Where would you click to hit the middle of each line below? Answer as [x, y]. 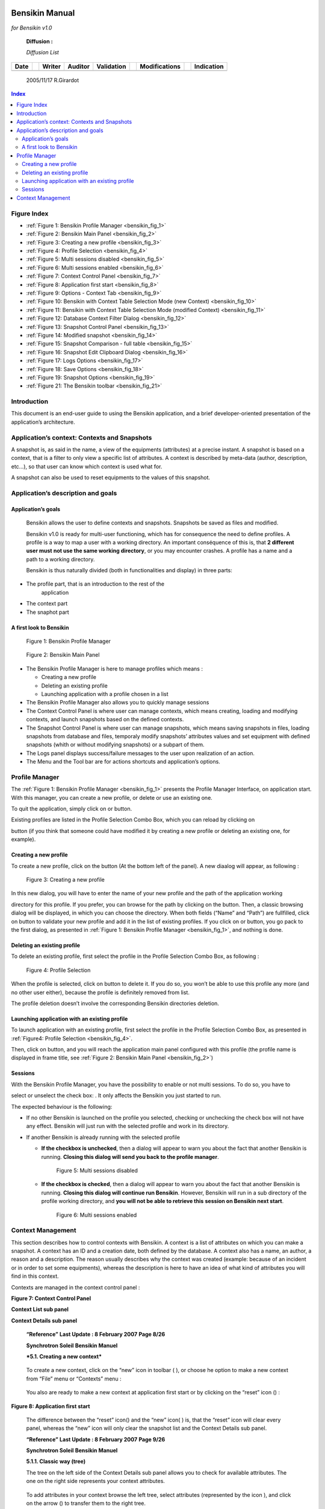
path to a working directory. [60, 559]
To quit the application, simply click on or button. [72, 809]
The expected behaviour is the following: [62, 1106]
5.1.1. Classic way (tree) [56, 1461]
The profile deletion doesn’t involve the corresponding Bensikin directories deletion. [115, 1003]
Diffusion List [43, 53]
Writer [52, 66]
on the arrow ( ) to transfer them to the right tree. [86, 1504]
